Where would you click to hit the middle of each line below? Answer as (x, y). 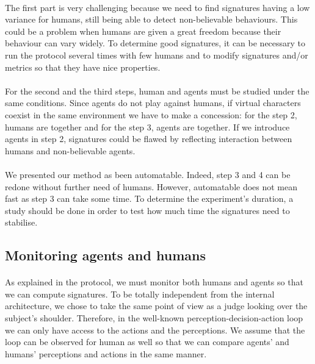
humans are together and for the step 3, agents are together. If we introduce (147, 127)
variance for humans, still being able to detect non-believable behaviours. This (151, 19)
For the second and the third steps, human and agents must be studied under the (157, 91)
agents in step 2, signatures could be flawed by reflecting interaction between (149, 139)
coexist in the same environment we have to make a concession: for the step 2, (151, 114)
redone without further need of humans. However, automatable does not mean (151, 186)
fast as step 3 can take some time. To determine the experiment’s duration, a (149, 198)
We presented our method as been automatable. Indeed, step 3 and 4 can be (148, 174)
